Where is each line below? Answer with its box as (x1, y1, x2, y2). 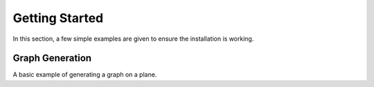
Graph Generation (12, 52, 92, 64)
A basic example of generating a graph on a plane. (12, 70, 157, 79)
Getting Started (12, 10, 104, 26)
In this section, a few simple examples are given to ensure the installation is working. (12, 35, 254, 43)
